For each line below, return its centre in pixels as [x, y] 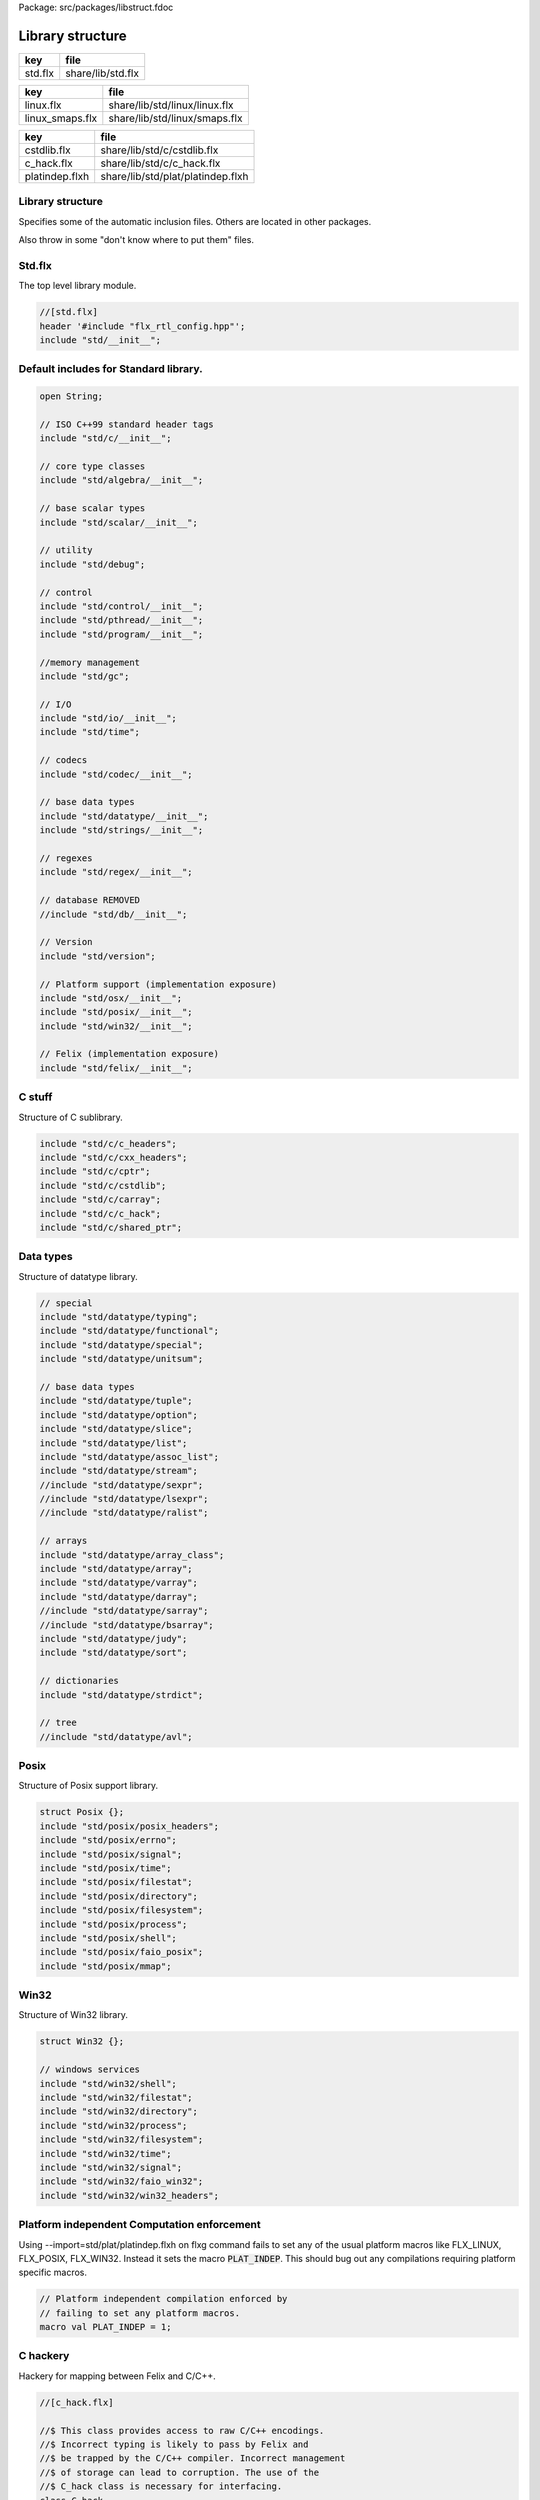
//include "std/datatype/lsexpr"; [124, 1499]
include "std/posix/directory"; [119, 1896]
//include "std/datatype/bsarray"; [126, 1624]
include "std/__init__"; [100, 339]
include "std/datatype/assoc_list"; [129, 1456]
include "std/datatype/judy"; [113, 1638]
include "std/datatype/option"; [119, 1414]
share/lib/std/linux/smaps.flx [175, 118]
